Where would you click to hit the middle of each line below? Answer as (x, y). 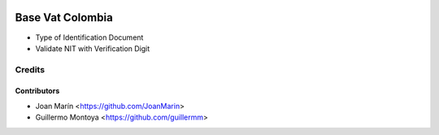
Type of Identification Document (89, 37)
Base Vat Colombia (64, 17)
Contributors (37, 91)
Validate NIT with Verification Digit (93, 48)
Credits (30, 69)
